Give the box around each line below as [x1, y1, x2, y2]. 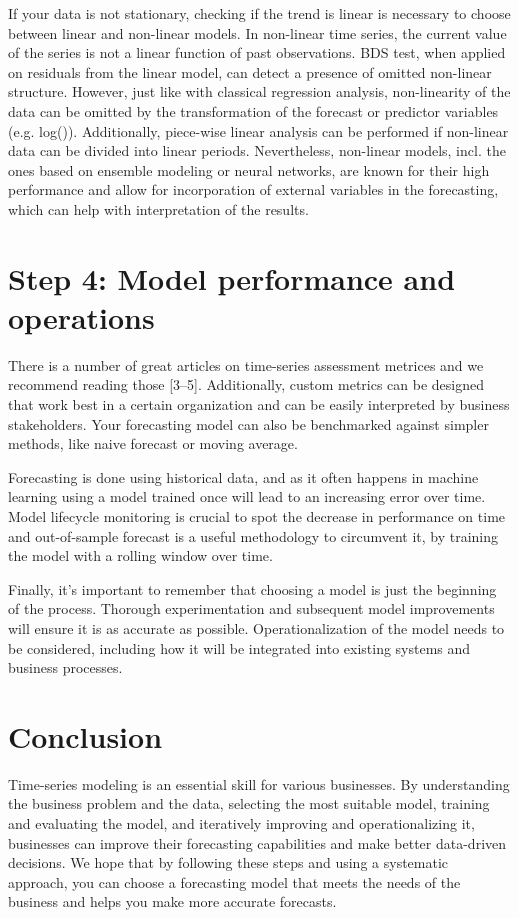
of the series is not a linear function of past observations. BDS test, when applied [8, 42, 506, 63]
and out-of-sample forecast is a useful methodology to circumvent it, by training [8, 525, 499, 546]
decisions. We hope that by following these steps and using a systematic [8, 852, 449, 873]
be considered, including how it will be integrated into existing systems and [8, 637, 471, 658]
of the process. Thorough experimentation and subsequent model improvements [8, 598, 495, 619]
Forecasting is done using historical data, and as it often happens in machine [8, 466, 479, 487]
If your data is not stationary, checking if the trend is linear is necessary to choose [8, 3, 511, 23]
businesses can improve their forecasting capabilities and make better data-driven [8, 832, 507, 853]
